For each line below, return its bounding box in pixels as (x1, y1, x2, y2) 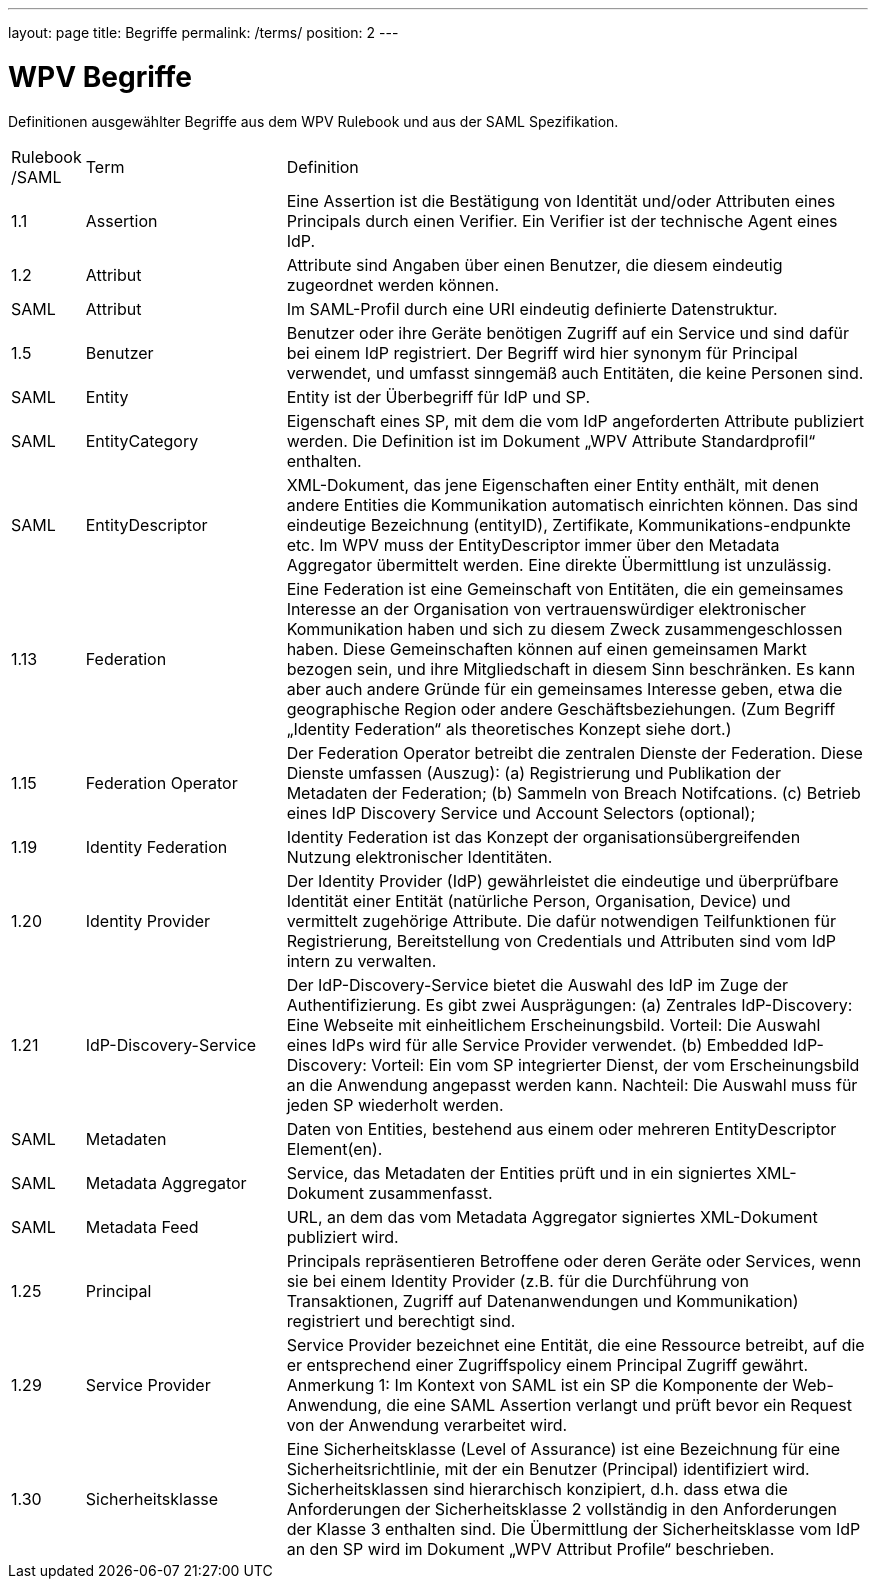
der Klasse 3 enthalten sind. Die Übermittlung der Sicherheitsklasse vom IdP (286, 1518, 861, 1539)
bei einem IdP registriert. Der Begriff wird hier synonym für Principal (286, 342, 798, 363)
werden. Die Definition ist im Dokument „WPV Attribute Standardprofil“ (286, 430, 816, 451)
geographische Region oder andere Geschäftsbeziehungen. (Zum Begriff (286, 698, 836, 719)
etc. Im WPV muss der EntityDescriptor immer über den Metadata (286, 534, 780, 555)
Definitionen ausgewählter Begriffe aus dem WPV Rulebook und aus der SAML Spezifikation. (8, 112, 619, 130)
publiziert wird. (286, 1226, 399, 1247)
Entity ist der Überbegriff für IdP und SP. (286, 386, 591, 407)
